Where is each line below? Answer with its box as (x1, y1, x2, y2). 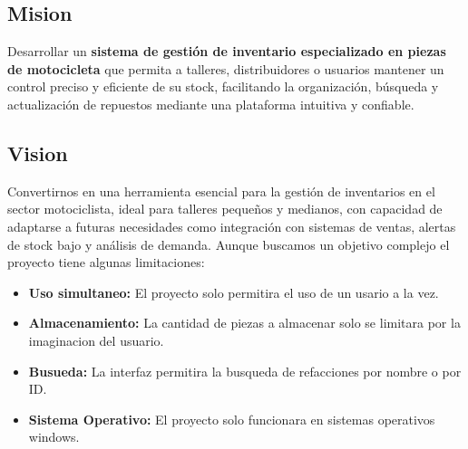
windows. (28, 427, 80, 446)
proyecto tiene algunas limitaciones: (7, 253, 205, 272)
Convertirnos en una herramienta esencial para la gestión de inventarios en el (7, 181, 435, 200)
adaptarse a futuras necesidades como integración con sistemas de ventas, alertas (7, 216, 456, 235)
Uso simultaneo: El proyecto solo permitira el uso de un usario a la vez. (28, 282, 439, 301)
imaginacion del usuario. (28, 330, 164, 349)
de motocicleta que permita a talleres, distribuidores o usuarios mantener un (7, 59, 444, 78)
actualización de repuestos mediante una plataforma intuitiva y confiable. (7, 94, 414, 113)
